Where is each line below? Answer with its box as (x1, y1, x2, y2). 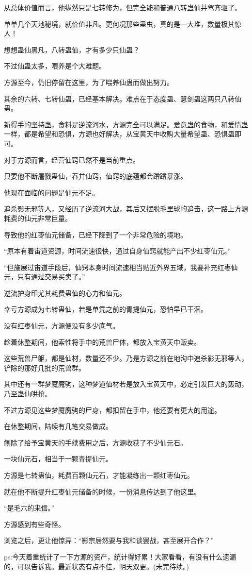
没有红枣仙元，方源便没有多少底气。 (4, 321, 119, 331)
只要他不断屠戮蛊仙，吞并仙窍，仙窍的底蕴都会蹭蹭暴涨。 (4, 171, 187, 181)
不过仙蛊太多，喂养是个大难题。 (4, 61, 106, 71)
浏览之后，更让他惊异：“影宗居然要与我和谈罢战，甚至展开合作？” (4, 535, 214, 545)
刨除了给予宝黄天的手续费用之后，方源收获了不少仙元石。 (4, 437, 187, 447)
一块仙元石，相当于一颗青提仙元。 (4, 454, 112, 464)
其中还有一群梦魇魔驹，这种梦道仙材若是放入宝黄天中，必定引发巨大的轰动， (4, 379, 248, 389)
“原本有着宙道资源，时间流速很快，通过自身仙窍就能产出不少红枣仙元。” (4, 246, 231, 256)
